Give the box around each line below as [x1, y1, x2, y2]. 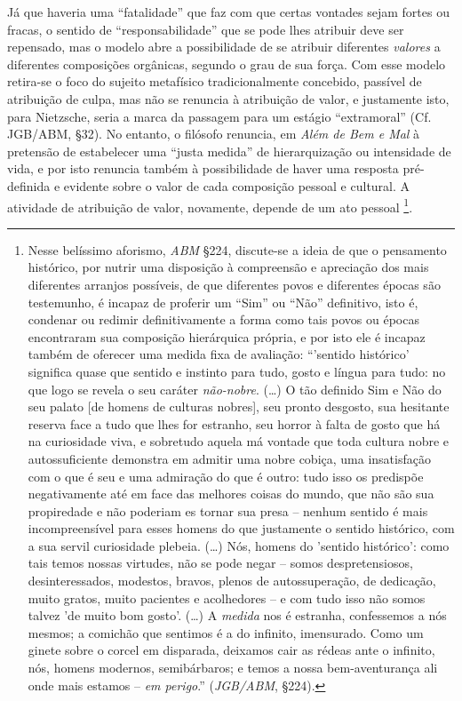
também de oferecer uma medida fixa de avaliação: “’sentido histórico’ [28, 345, 410, 363]
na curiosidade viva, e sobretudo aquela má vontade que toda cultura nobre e [28, 432, 450, 450]
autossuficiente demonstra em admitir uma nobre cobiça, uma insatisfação [28, 449, 431, 467]
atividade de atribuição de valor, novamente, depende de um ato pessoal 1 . [7, 195, 413, 216]
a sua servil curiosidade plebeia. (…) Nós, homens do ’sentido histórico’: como [28, 536, 450, 554]
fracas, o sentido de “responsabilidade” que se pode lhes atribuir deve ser [7, 20, 404, 38]
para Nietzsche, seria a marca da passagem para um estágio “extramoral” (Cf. [7, 107, 432, 125]
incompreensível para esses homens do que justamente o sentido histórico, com [28, 519, 455, 538]
